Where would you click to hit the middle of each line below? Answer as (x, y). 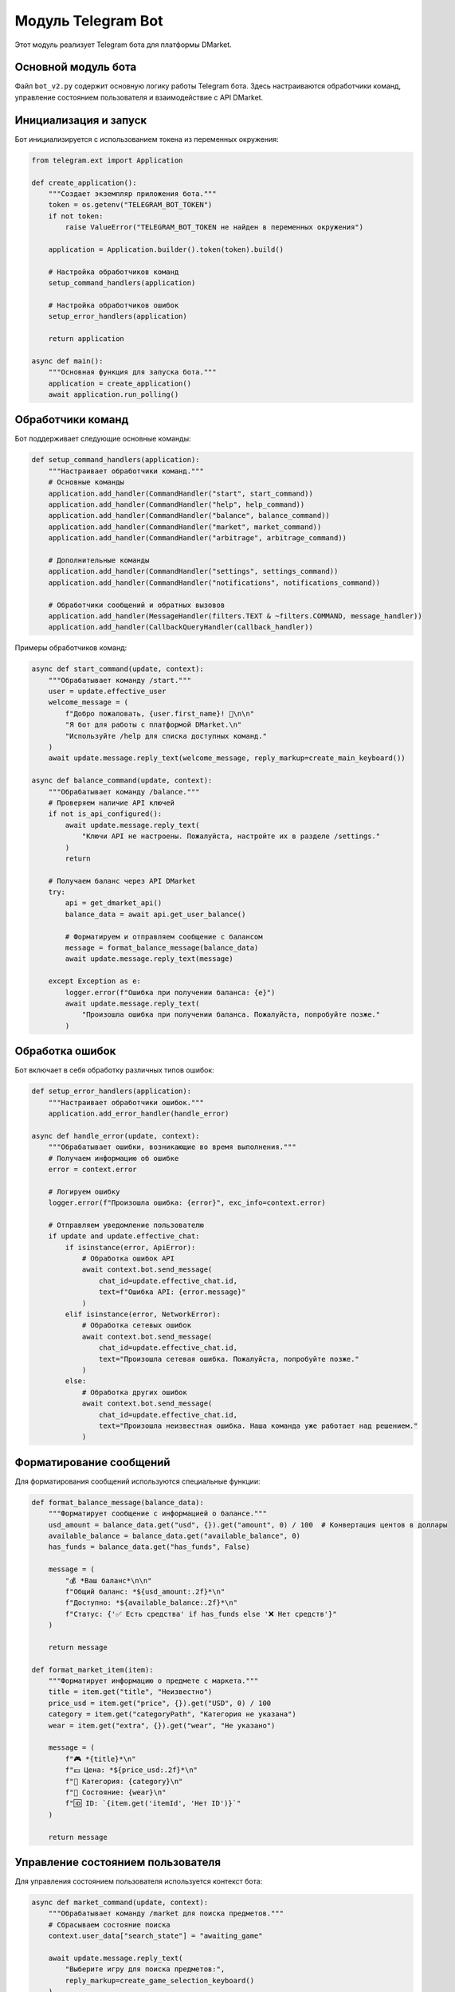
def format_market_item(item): (93, 1670)
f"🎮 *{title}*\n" (100, 1759)
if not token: (76, 216)
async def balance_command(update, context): (122, 780)
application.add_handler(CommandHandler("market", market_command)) (185, 527)
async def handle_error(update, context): (116, 1136)
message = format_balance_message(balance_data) (162, 948)
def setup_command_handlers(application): (116, 460)
